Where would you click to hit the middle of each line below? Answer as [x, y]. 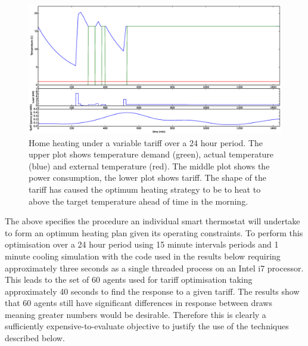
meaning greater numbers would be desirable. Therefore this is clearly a [136, 314]
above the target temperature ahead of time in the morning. [139, 201]
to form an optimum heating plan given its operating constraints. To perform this [154, 232]
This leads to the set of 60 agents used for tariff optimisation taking [129, 279]
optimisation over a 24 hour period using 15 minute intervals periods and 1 [142, 244]
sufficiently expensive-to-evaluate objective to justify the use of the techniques [147, 326]
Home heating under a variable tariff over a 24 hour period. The [146, 142]
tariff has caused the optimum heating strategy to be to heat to [145, 189]
